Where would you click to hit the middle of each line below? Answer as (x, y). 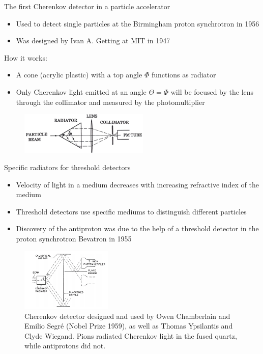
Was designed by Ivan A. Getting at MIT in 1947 (93, 40)
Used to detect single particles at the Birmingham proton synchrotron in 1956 (138, 23)
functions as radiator (184, 75)
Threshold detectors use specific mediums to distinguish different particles (131, 211)
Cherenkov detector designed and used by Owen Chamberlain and (127, 316)
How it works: (26, 57)
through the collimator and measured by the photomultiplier (110, 102)
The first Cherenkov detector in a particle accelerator (87, 6)
